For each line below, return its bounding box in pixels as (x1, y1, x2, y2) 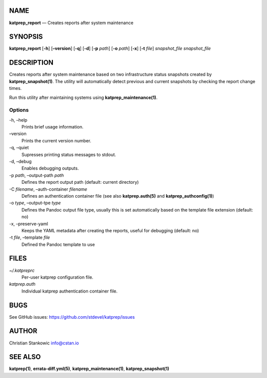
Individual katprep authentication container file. (21, 288, 118, 294)
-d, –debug (9, 158, 32, 164)
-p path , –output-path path (9, 172, 64, 178)
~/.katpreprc (9, 267, 35, 273)
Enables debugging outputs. (21, 166, 79, 171)
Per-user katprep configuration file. (21, 274, 93, 280)
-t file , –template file (9, 235, 50, 241)
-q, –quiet (9, 145, 29, 151)
